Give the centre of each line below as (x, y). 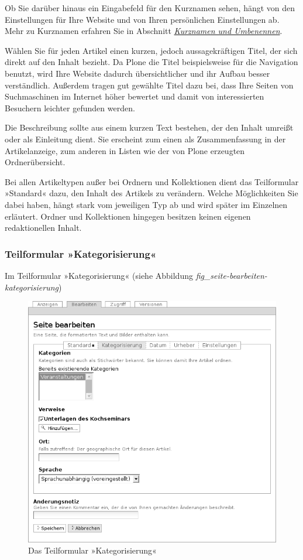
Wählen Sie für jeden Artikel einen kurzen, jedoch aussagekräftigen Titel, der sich (151, 50)
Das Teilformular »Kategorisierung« (92, 550)
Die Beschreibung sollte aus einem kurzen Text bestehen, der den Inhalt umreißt (149, 127)
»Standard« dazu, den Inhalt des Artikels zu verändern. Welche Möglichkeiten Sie (151, 193)
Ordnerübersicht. (35, 162)
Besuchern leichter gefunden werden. (70, 107)
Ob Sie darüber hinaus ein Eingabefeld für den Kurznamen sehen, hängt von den (150, 8)
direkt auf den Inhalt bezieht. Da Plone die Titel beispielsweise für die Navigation (151, 62)
